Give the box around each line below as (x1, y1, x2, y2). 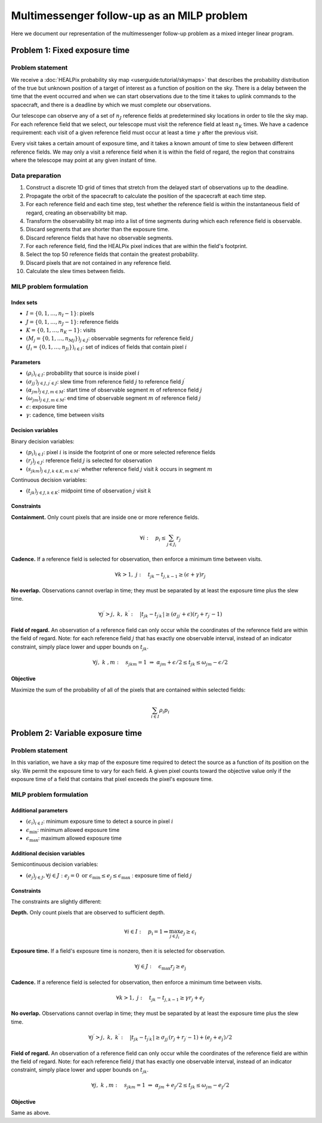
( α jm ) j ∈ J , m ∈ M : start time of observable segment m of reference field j (26, 386, 203, 394)
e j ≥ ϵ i (179, 928, 197, 937)
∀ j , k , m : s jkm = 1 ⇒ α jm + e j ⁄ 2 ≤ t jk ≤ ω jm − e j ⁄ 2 (91, 1082, 230, 1090)
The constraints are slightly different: (11, 898, 102, 905)
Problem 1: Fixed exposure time (11, 45, 130, 56)
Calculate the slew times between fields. (26, 268, 125, 275)
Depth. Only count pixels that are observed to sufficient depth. (11, 909, 165, 916)
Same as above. (11, 1109, 51, 1116)
